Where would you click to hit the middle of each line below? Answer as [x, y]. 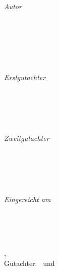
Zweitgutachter [27, 138]
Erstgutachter [25, 77]
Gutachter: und [29, 263]
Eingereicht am [27, 199]
